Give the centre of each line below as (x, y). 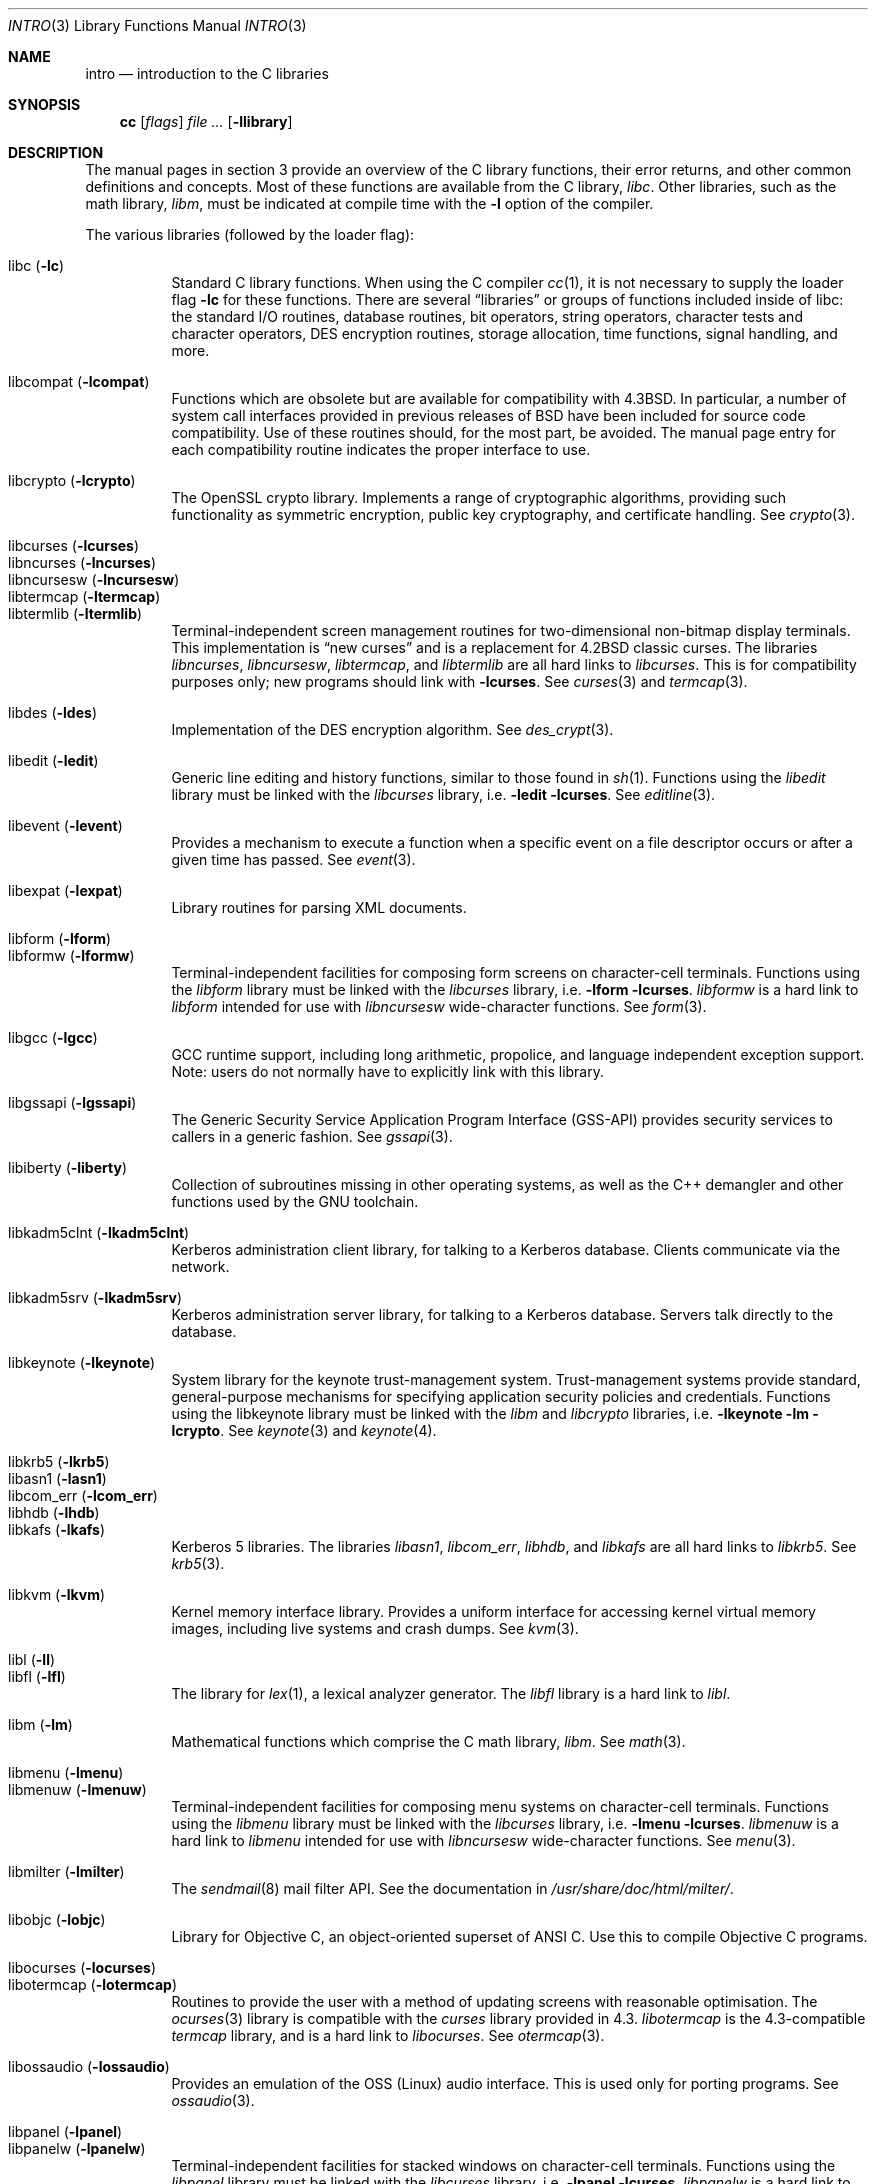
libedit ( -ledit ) (53, 760)
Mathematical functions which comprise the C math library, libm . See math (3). (428, 1741)
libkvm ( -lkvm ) (57, 1594)
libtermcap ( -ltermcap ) (84, 596)
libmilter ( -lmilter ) (66, 1871)
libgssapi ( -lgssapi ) (72, 1102)
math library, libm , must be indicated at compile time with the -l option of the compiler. (369, 203)
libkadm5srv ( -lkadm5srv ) (95, 1297)
